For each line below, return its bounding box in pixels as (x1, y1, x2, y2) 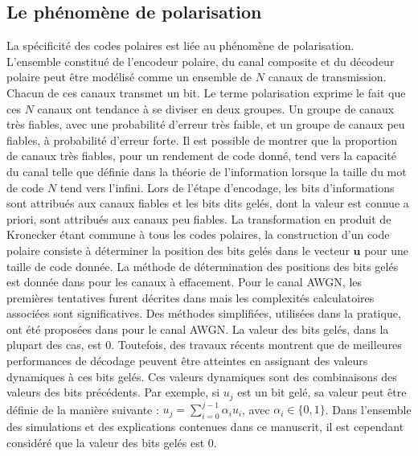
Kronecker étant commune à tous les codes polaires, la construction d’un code (6, 226, 390, 243)
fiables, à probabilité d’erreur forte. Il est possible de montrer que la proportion (6, 131, 398, 148)
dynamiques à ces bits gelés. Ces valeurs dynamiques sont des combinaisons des (6, 368, 397, 384)
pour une (364, 241, 409, 258)
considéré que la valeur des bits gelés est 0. (6, 433, 217, 450)
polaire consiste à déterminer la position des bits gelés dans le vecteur (6, 241, 350, 258)
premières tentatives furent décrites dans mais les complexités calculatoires (6, 289, 375, 306)
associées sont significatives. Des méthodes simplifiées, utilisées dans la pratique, (6, 305, 401, 322)
